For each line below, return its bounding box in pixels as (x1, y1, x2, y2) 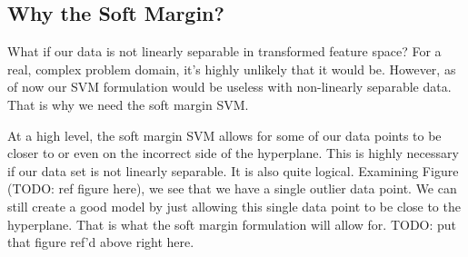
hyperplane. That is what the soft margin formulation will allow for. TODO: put (7, 214, 457, 233)
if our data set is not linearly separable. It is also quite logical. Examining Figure (7, 161, 459, 180)
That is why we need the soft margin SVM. (7, 94, 249, 114)
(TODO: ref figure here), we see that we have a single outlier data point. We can (7, 179, 457, 198)
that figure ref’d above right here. (7, 232, 194, 252)
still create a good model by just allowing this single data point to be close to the (7, 196, 461, 215)
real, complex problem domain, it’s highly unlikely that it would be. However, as (7, 59, 456, 78)
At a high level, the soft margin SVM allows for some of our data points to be (7, 125, 442, 144)
